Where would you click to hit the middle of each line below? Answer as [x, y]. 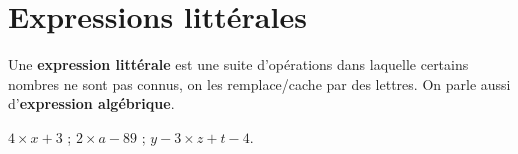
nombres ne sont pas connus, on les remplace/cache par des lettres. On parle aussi [259, 83]
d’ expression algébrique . [91, 103]
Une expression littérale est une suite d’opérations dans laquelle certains [238, 64]
